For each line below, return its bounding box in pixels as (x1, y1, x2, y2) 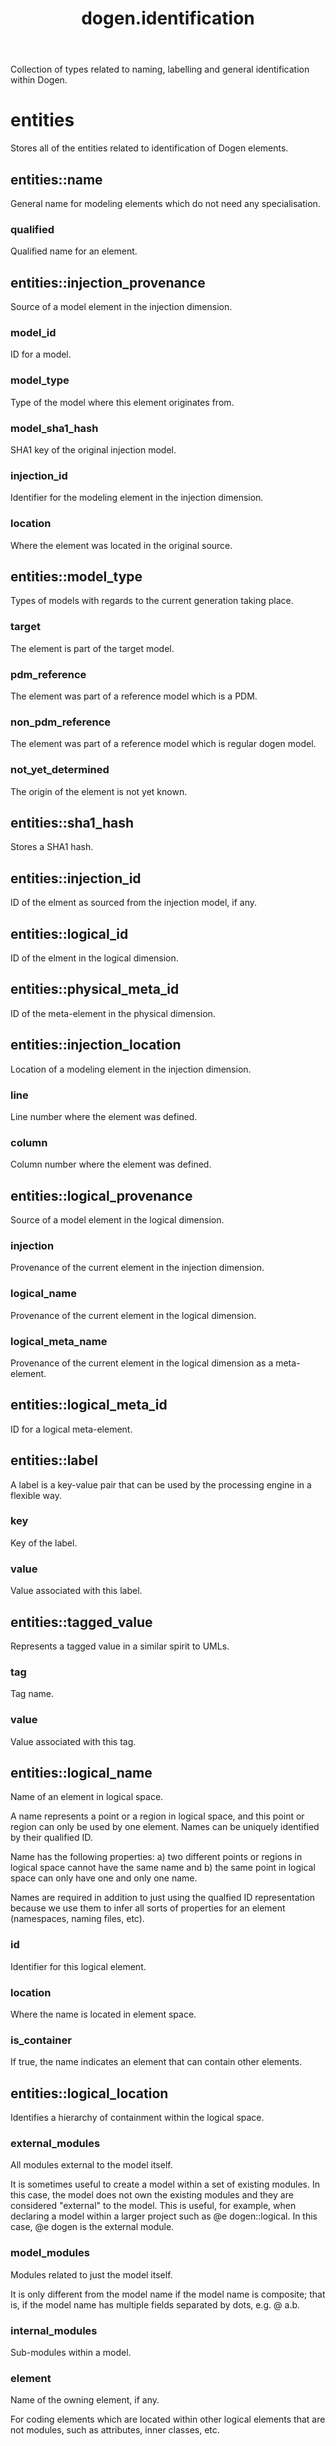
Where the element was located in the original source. (10, 539, 233, 551)
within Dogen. (10, 74, 68, 86)
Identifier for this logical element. (10, 1960, 147, 1972)
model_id (10, 325, 57, 339)
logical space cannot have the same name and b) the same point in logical (10, 1862, 316, 1874)
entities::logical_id (10, 925, 129, 942)
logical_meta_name (10, 1334, 108, 1348)
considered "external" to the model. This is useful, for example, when (10, 2200, 297, 2212)
